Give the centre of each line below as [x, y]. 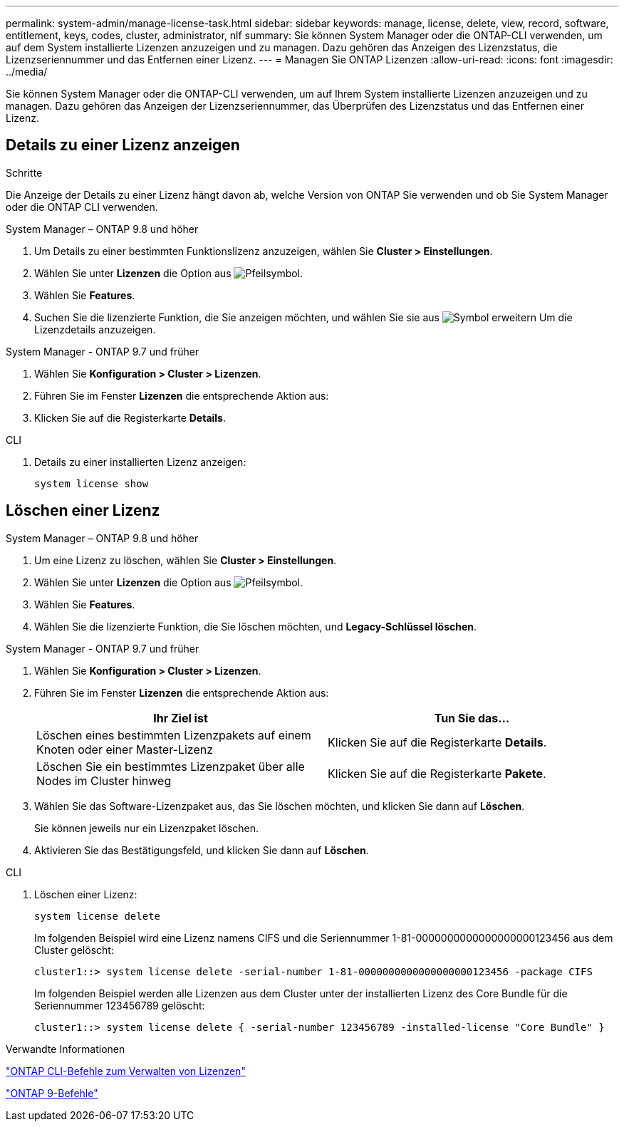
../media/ [27, 72]
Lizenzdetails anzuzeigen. [95, 329]
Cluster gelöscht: [74, 950]
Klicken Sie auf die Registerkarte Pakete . [437, 773]
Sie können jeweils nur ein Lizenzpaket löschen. [146, 828]
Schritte [24, 172]
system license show [92, 483]
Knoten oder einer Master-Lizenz [125, 749]
